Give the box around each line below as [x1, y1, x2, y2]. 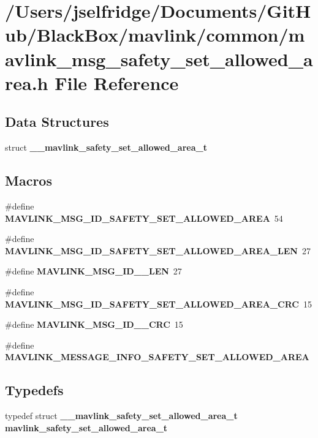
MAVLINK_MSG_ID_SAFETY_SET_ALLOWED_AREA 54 [5, 211, 283, 224]
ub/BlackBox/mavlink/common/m [5, 22, 305, 47]
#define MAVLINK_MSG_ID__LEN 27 [5, 265, 182, 278]
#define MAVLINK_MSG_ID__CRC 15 [5, 318, 183, 331]
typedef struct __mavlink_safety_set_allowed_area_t [5, 409, 238, 422]
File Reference [55, 70, 179, 95]
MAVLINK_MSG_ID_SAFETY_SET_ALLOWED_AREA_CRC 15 [5, 297, 312, 310]
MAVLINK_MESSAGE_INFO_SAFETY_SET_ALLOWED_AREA [5, 350, 309, 363]
